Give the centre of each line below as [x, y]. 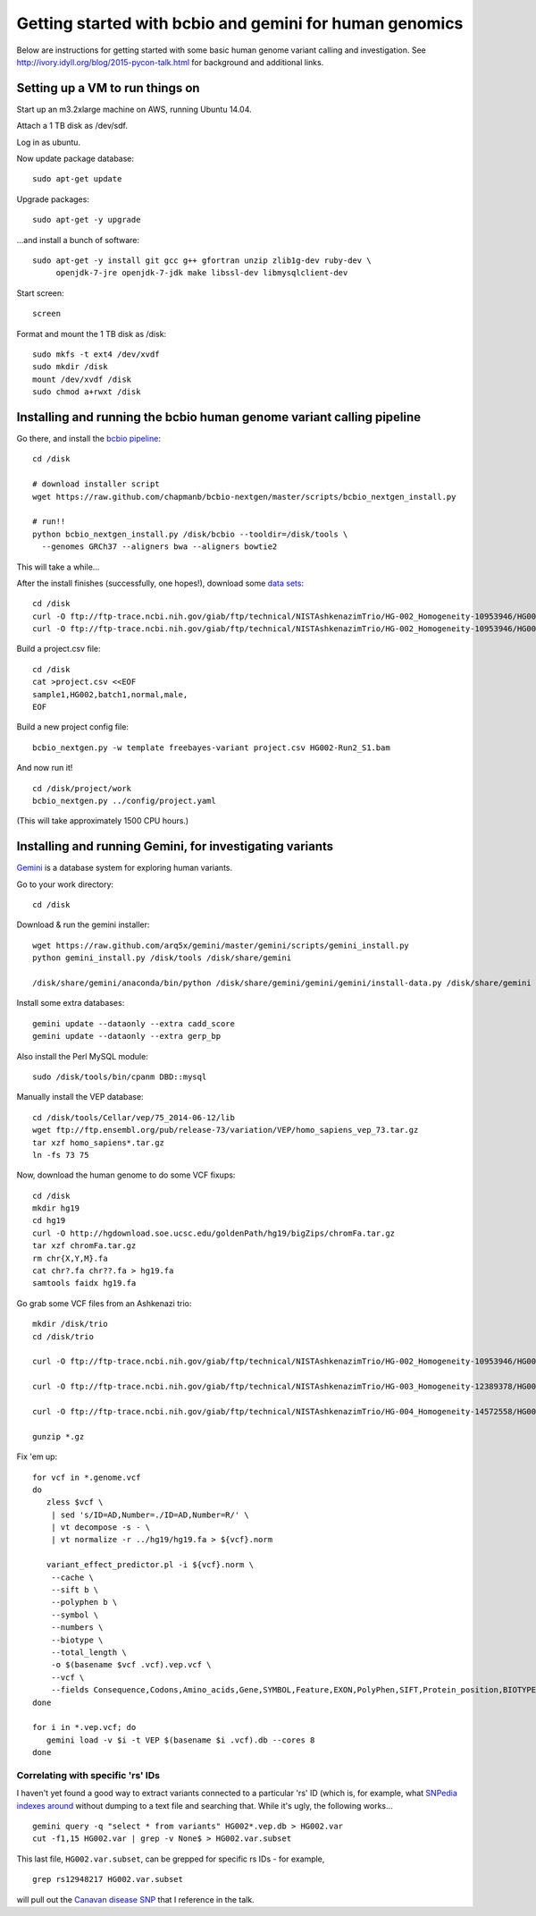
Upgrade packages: [53, 199]
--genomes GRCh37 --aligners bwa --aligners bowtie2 [159, 547]
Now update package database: [75, 159]
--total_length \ [88, 1652]
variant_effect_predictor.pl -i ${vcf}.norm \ [150, 1565]
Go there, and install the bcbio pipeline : [88, 439]
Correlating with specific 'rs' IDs [88, 1775]
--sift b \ [75, 1590]
